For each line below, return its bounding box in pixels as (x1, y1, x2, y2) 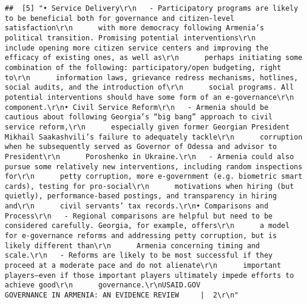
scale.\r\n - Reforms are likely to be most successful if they (5, 251, 273, 260)
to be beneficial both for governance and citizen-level (5, 14, 235, 23)
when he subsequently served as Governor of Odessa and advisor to (5, 142, 277, 151)
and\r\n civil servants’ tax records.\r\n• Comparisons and (5, 202, 268, 211)
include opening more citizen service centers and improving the (5, 43, 268, 52)
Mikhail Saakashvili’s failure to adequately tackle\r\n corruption (5, 132, 303, 141)
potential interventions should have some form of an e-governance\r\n (5, 93, 294, 102)
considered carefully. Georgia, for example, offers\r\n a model (5, 221, 290, 230)
